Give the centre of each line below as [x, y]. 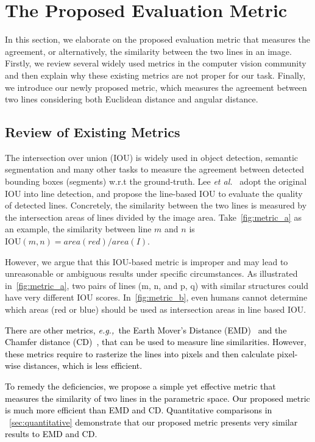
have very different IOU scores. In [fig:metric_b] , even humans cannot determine [156, 297]
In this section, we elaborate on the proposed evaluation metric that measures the [158, 39]
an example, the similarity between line [78, 229]
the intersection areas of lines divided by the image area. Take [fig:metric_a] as [153, 217]
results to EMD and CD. [51, 434]
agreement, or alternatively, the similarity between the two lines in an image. [148, 51]
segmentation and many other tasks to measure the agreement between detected [155, 169]
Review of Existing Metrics [93, 132]
